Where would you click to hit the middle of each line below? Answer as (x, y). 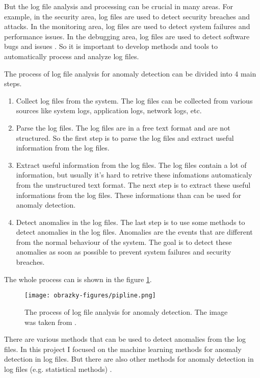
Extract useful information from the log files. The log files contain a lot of (131, 165)
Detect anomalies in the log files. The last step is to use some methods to (131, 222)
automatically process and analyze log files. (72, 56)
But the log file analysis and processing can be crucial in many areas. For (119, 6)
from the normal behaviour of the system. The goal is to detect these (124, 242)
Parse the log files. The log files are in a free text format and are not (123, 127)
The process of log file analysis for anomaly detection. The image (126, 311)
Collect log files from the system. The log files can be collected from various (134, 100)
